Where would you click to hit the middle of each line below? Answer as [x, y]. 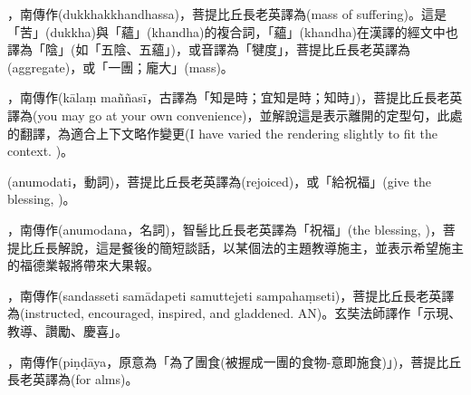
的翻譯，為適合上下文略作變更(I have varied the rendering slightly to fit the [223, 133]
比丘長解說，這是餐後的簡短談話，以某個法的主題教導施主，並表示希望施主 [241, 247]
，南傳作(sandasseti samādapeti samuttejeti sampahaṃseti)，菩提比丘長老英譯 [231, 295]
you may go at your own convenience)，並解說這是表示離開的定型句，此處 [250, 115]
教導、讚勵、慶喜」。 [67, 330]
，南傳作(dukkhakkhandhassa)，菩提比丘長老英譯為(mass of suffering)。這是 [227, 14]
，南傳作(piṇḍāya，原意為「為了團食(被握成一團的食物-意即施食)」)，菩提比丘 [235, 361]
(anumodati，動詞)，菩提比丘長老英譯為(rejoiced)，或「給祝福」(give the [219, 181]
